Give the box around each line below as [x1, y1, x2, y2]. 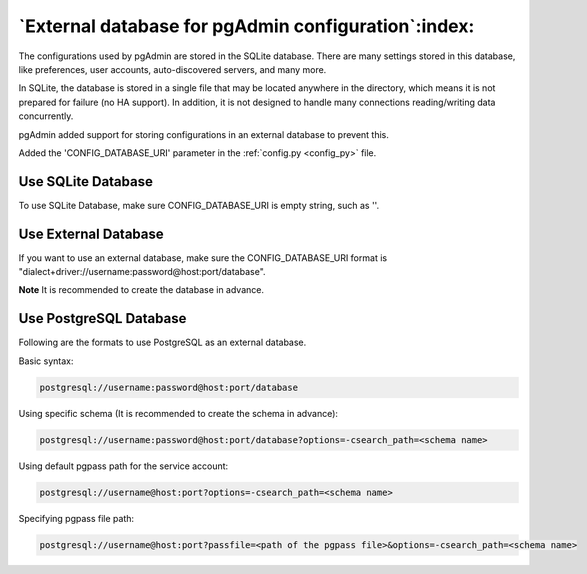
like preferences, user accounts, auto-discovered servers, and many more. [18, 63, 327, 75]
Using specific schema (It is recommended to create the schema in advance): [18, 407, 339, 419]
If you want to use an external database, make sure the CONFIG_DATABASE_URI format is [18, 251, 388, 264]
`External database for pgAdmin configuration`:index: [18, 15, 475, 37]
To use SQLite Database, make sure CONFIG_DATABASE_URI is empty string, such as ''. [18, 199, 380, 211]
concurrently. [18, 110, 74, 122]
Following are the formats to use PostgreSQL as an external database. [18, 336, 307, 349]
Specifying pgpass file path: [18, 512, 135, 524]
